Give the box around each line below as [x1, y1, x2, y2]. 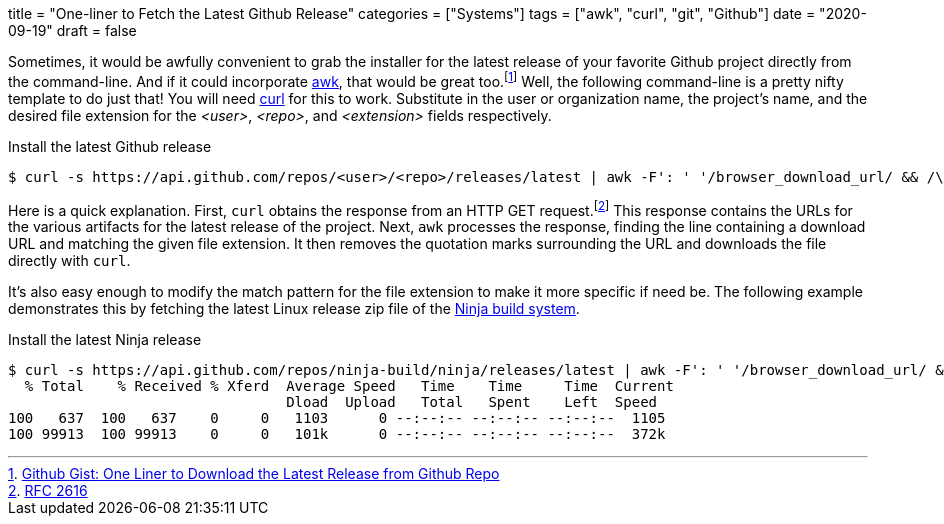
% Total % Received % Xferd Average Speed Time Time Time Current [24, 378, 674, 395]
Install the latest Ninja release [8, 331, 202, 349]
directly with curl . [8, 252, 131, 270]
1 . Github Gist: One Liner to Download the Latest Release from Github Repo [8, 465, 500, 483]
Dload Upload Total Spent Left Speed [286, 394, 658, 411]
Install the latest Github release [8, 137, 212, 155]
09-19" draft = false [8, 22, 137, 39]
